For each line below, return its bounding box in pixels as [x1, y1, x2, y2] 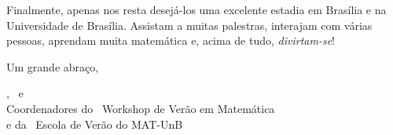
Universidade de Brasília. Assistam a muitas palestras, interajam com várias [6, 16, 373, 33]
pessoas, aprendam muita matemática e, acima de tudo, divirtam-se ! [6, 32, 335, 49]
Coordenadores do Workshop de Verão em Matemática [6, 100, 275, 116]
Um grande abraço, [6, 58, 99, 75]
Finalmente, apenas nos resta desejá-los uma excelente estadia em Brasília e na [6, 2, 387, 17]
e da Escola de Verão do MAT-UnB [6, 115, 183, 132]
